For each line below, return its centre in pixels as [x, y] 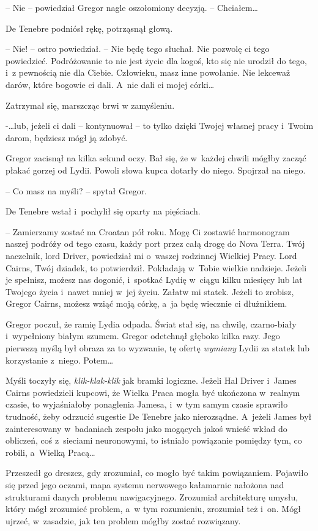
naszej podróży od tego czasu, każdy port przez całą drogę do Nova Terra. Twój [155, 244]
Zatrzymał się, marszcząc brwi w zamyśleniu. [90, 105]
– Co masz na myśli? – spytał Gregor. [76, 190]
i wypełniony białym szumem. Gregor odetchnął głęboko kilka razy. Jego [143, 336]
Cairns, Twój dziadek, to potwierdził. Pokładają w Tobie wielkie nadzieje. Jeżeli [156, 267]
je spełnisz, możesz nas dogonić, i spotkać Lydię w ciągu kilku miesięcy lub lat [154, 280]
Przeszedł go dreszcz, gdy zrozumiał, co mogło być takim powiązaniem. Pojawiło [157, 473]
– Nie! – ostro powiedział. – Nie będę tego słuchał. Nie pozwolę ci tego [138, 49]
